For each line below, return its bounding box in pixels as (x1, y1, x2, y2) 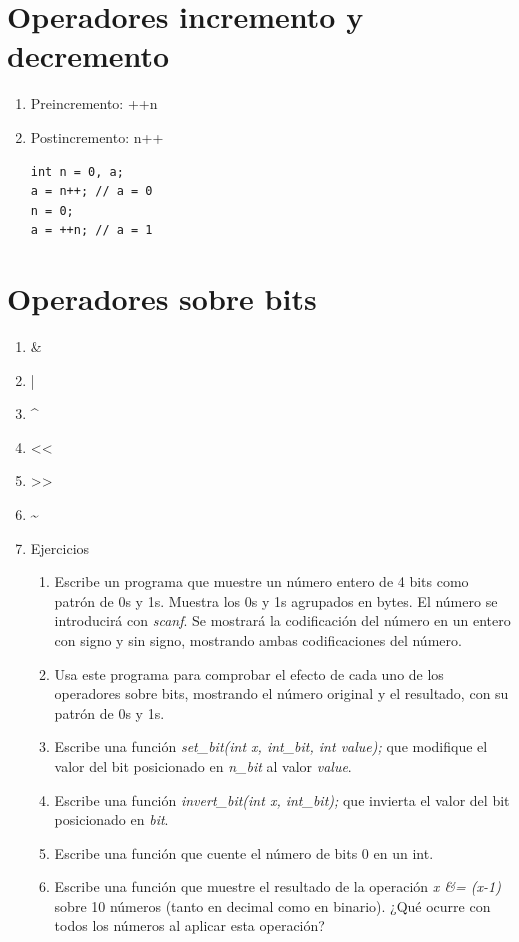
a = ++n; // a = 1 (30, 223, 153, 238)
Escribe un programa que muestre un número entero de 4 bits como (54, 571, 469, 592)
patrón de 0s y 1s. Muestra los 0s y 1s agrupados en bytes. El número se (54, 590, 498, 611)
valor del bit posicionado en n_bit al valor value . (54, 755, 352, 776)
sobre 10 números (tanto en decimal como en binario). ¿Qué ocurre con (54, 895, 491, 916)
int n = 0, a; (30, 164, 124, 179)
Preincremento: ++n (30, 93, 158, 114)
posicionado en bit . (54, 809, 169, 830)
